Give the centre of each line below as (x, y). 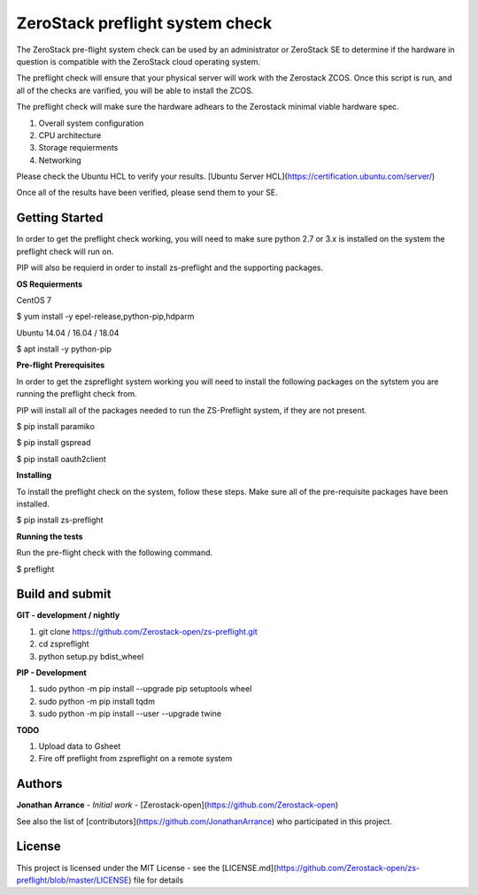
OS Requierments (50, 284)
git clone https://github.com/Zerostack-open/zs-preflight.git (148, 631)
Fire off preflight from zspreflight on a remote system (135, 759)
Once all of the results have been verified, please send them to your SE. (147, 193)
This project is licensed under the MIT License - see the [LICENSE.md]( (146, 868)
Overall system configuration (91, 123)
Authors (39, 784)
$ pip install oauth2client (61, 459)
